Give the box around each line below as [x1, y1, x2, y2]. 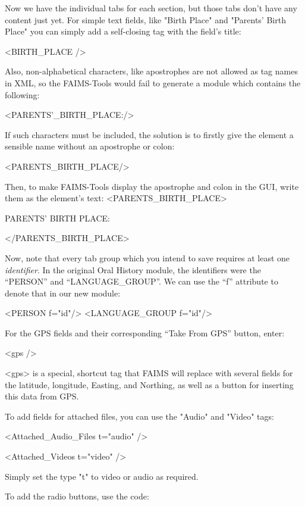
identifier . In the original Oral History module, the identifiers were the [5, 263, 261, 276]
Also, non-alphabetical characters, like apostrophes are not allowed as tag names [5, 65, 298, 77]
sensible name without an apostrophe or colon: [5, 140, 175, 152]
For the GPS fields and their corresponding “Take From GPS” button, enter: [5, 326, 285, 339]
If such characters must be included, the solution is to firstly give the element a [5, 128, 294, 140]
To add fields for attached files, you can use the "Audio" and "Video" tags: [5, 410, 274, 422]
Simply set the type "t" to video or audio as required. [5, 470, 199, 482]
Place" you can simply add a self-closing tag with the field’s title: [5, 25, 241, 38]
